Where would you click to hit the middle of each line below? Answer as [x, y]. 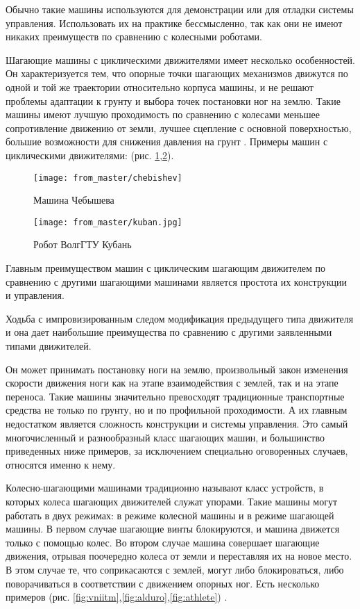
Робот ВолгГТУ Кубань [83, 244]
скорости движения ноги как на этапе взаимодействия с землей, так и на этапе [172, 383]
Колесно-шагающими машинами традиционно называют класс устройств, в [165, 488]
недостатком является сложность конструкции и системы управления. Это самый [177, 423]
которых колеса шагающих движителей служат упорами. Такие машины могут [172, 501]
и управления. [35, 295]
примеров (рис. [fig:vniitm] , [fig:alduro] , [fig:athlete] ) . [117, 597]
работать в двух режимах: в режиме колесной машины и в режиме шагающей [170, 515]
